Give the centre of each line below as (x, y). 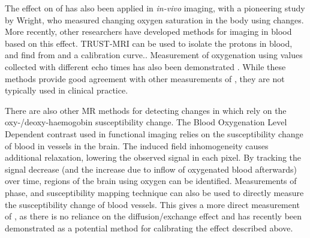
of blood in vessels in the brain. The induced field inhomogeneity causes (137, 145)
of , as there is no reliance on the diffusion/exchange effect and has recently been (154, 216)
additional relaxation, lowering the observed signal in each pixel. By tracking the (153, 157)
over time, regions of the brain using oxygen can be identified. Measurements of (151, 181)
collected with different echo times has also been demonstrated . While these (145, 66)
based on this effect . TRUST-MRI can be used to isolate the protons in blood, (149, 43)
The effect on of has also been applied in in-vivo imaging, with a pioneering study (155, 8)
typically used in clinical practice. (67, 90)
